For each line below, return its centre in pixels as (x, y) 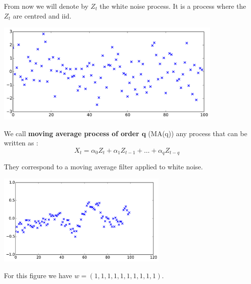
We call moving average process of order (72, 133)
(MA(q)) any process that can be (198, 133)
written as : (21, 143)
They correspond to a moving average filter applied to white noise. (104, 167)
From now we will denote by (46, 6)
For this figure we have (38, 275)
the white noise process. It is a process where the (173, 6)
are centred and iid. (42, 15)
